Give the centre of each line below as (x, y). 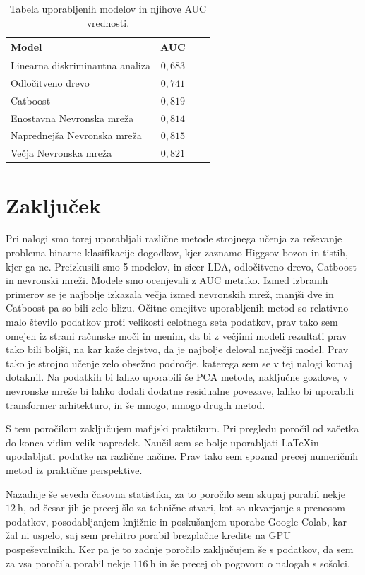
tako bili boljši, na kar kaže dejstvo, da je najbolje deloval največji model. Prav (177, 349)
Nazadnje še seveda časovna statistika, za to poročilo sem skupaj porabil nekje (175, 493)
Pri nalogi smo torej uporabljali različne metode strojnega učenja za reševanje (174, 238)
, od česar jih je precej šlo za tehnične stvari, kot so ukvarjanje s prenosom (184, 508)
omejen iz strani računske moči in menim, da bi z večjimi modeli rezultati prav (176, 335)
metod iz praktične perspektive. (74, 469)
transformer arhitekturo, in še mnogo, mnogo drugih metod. (136, 404)
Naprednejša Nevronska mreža (76, 135)
